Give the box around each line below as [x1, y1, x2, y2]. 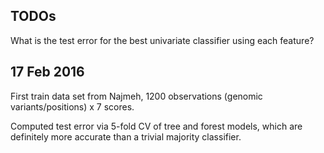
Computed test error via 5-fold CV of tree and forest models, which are [10, 120, 303, 132]
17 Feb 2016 [10, 64, 85, 81]
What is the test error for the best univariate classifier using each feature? [10, 34, 315, 46]
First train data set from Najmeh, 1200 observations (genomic [10, 90, 263, 102]
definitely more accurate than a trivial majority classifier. [10, 130, 242, 143]
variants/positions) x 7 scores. [10, 100, 135, 113]
